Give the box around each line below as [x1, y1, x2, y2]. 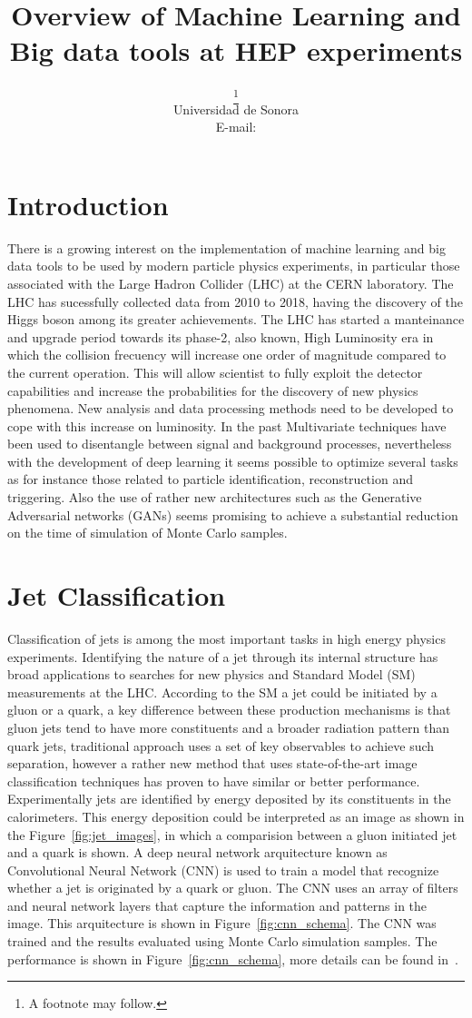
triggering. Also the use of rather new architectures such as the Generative [7, 488, 422, 507]
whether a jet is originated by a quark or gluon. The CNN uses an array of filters [7, 878, 458, 897]
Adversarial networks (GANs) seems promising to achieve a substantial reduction [7, 505, 458, 524]
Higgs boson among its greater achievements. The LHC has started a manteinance [7, 310, 465, 329]
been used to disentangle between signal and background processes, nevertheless [7, 434, 452, 453]
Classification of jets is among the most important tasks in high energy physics [7, 628, 446, 647]
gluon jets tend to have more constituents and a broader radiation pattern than [7, 717, 449, 736]
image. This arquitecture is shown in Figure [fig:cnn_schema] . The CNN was [7, 914, 437, 933]
